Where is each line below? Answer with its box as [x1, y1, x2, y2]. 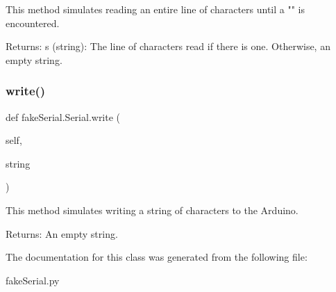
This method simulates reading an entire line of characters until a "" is [6, 2, 305, 16]
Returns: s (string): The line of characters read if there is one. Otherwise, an [6, 39, 330, 54]
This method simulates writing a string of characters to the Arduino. [6, 202, 299, 217]
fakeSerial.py [6, 273, 60, 287]
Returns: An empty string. [6, 226, 118, 241]
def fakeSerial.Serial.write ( [6, 109, 121, 124]
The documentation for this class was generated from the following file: [6, 250, 308, 264]
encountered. [6, 15, 60, 30]
